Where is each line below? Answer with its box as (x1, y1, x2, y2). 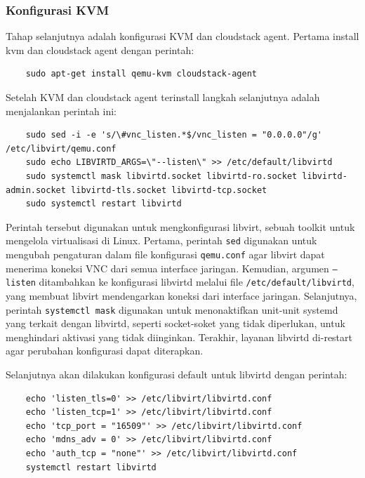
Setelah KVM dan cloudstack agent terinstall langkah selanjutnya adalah (6, 90, 320, 104)
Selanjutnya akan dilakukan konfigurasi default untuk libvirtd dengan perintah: (6, 367, 347, 381)
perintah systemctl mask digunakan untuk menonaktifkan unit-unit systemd (6, 302, 338, 317)
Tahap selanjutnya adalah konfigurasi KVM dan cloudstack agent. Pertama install (6, 29, 359, 44)
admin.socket (6, 185, 66, 195)
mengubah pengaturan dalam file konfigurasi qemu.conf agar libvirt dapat (6, 247, 325, 261)
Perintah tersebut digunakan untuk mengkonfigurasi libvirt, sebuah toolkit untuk (6, 219, 355, 234)
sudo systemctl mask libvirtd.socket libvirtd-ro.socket (25, 171, 298, 181)
